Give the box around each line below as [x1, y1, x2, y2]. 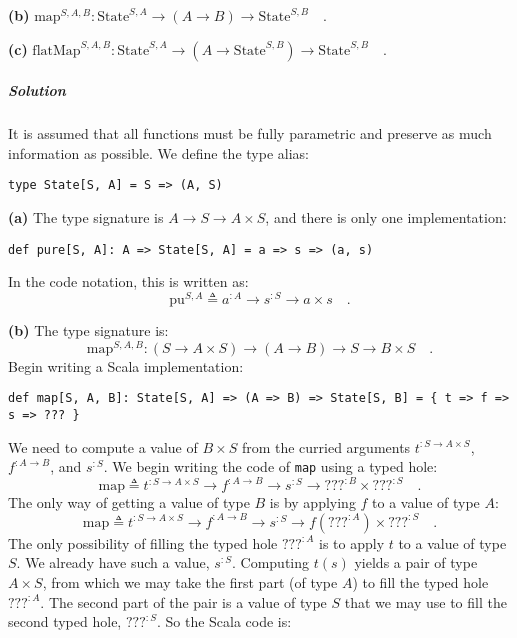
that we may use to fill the [344, 591, 507, 612]
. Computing [232, 552, 310, 573]
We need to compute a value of [8, 436, 198, 457]
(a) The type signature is [8, 207, 164, 227]
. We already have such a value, [16, 552, 210, 573]
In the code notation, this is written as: [8, 271, 249, 292]
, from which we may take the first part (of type [42, 572, 338, 593]
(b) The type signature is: [8, 319, 169, 340]
